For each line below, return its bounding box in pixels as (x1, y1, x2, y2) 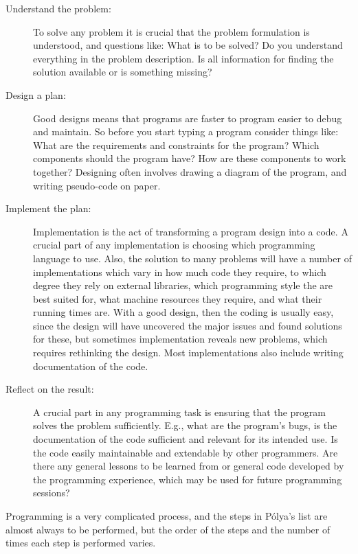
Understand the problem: (5, 1, 111, 15)
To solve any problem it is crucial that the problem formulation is (33, 24, 310, 38)
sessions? (33, 485, 70, 500)
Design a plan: (5, 87, 66, 102)
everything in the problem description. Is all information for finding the (33, 51, 334, 65)
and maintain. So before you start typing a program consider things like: (33, 124, 339, 139)
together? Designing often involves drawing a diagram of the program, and (33, 164, 347, 178)
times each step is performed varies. (5, 535, 156, 550)
